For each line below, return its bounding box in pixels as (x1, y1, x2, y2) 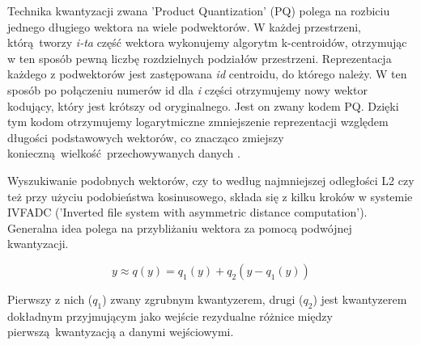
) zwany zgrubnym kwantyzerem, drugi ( (102, 290, 304, 307)
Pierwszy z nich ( (7, 290, 93, 307)
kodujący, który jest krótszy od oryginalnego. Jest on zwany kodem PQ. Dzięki (7, 97, 399, 114)
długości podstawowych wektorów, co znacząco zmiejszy (7, 128, 284, 145)
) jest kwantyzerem (313, 290, 407, 307)
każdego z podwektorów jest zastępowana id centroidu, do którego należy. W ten (7, 65, 407, 82)
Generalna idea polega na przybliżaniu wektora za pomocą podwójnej (7, 219, 352, 236)
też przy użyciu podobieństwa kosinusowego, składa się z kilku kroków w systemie (7, 187, 413, 204)
